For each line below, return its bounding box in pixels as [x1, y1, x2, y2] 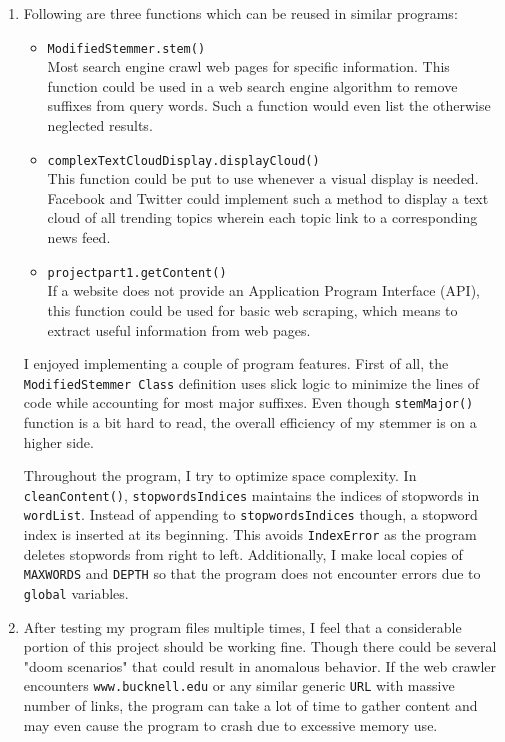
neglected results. [47, 115, 153, 136]
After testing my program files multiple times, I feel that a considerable [23, 616, 462, 637]
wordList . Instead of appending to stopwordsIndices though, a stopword [23, 504, 478, 525]
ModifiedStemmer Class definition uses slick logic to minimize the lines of [23, 372, 479, 393]
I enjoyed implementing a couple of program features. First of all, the [23, 353, 449, 374]
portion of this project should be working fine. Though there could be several [23, 636, 497, 657]
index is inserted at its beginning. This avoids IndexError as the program [23, 524, 477, 545]
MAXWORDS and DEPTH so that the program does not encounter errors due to [23, 563, 481, 584]
